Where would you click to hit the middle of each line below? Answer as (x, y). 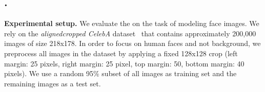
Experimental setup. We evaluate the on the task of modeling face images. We (132, 23)
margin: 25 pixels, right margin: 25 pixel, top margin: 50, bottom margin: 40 (124, 63)
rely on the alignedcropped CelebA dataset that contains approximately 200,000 (130, 33)
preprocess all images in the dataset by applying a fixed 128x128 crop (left (121, 53)
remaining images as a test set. (53, 83)
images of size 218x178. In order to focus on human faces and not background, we (132, 43)
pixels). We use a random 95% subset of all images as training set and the (120, 73)
